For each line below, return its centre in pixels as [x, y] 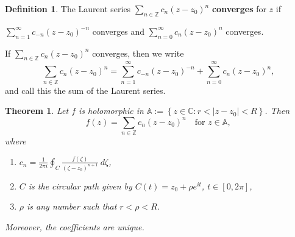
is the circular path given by [80, 186]
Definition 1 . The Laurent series [68, 9]
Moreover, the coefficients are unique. [75, 227]
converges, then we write [138, 53]
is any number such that [72, 206]
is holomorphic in [111, 111]
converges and [119, 31]
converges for [239, 9]
